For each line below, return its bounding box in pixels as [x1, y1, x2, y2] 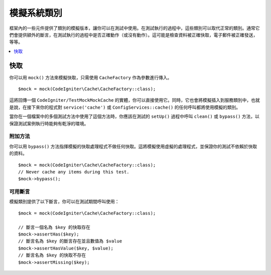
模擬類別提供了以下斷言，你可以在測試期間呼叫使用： [9, 198, 119, 205]
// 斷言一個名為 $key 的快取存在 [18, 224, 90, 230]
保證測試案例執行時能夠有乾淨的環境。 [9, 120, 89, 126]
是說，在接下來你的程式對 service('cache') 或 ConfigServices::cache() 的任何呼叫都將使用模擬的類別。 [9, 104, 241, 110]
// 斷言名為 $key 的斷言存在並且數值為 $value [18, 238, 122, 244]
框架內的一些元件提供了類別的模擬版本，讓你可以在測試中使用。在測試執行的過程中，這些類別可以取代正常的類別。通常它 [9, 25, 260, 31]
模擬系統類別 [9, 8, 63, 19]
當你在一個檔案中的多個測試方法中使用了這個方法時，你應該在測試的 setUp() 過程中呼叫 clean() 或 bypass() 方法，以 [9, 113, 260, 120]
